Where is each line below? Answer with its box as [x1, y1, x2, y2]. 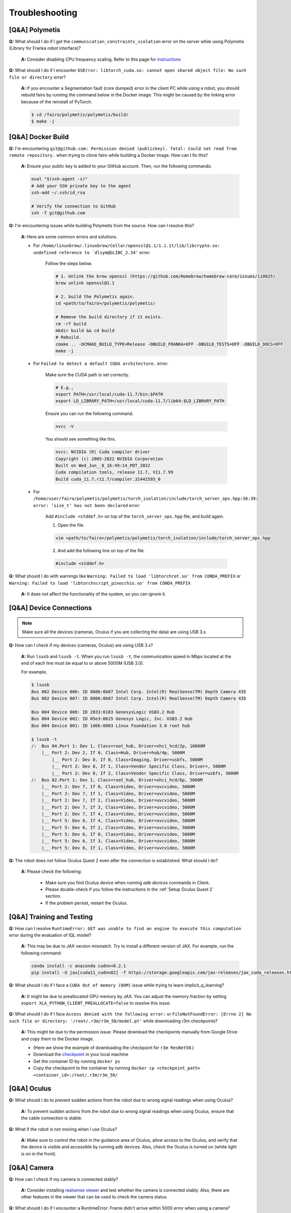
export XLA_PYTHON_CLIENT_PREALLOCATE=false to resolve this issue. [21, 1000, 171, 1006]
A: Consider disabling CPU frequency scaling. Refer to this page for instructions [21, 56, 181, 62]
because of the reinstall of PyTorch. [21, 98, 92, 104]
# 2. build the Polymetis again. [55, 294, 135, 299]
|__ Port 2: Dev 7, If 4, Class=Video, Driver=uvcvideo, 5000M [41, 811, 195, 817]
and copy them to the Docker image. [21, 1036, 94, 1042]
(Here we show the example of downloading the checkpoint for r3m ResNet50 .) [33, 1045, 194, 1050]
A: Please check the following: [21, 869, 82, 874]
